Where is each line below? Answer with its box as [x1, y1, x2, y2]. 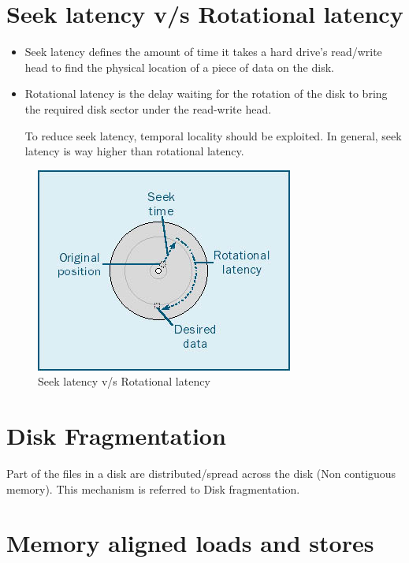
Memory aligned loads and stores [6, 527, 374, 559]
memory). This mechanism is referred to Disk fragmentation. [6, 480, 300, 497]
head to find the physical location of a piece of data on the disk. [24, 58, 334, 75]
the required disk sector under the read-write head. [24, 100, 272, 117]
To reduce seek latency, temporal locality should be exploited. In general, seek [24, 127, 402, 144]
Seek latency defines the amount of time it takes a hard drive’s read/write [24, 43, 382, 60]
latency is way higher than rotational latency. [24, 143, 244, 159]
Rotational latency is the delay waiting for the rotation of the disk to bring [24, 85, 388, 102]
